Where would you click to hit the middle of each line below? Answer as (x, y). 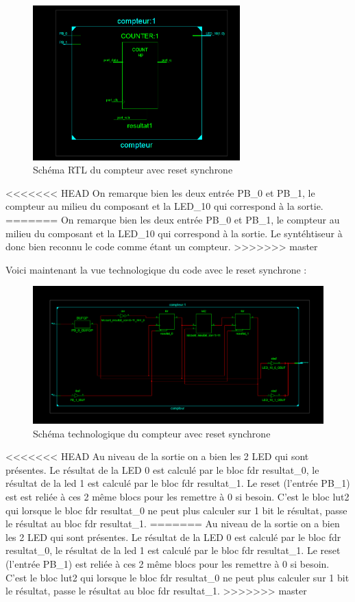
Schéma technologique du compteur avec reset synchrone (152, 433)
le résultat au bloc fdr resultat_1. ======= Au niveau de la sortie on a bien (173, 523)
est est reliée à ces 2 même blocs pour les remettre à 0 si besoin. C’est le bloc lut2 (177, 497)
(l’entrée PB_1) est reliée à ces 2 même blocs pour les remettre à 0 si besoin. (168, 564)
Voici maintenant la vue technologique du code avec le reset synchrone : (156, 269)
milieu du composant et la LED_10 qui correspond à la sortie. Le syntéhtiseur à (174, 233)
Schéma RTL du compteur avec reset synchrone (133, 170)
